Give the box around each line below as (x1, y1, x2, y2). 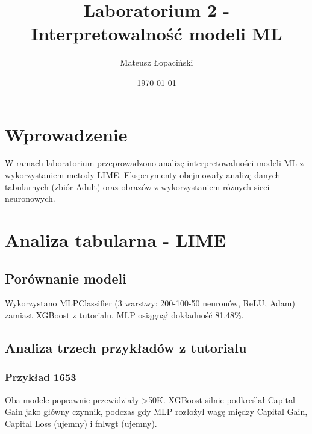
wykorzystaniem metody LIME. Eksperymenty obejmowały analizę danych (5, 169, 281, 181)
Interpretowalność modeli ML (31, 21, 282, 46)
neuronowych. (5, 192, 55, 205)
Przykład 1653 (5, 370, 76, 385)
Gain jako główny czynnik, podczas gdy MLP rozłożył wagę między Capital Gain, (5, 405, 308, 418)
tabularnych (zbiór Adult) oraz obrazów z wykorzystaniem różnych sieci (5, 180, 270, 193)
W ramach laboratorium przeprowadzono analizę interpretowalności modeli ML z (5, 157, 304, 169)
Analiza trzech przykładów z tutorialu (5, 338, 247, 356)
